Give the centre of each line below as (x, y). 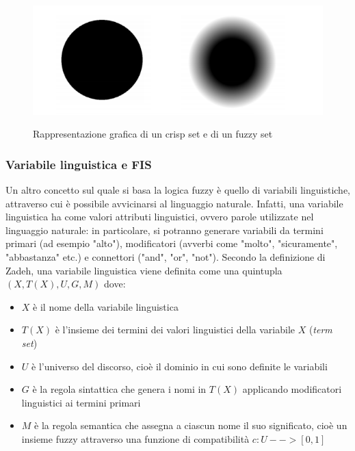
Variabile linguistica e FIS (79, 164)
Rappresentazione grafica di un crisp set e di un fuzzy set (153, 134)
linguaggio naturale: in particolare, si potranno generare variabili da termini (165, 230)
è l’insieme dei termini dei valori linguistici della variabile (175, 330)
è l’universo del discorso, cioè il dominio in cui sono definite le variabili (180, 366)
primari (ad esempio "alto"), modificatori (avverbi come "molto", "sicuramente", (172, 243)
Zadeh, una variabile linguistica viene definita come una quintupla (144, 270)
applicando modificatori (292, 389)
